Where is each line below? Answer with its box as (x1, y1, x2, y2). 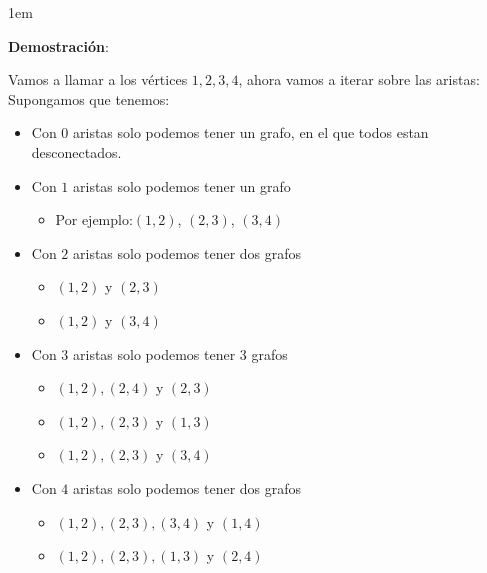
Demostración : (8, 35, 109, 56)
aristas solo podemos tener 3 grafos (73, 343, 288, 364)
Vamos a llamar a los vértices (8, 69, 188, 90)
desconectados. (31, 141, 122, 162)
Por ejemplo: (55, 209, 133, 230)
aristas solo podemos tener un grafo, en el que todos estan (73, 122, 429, 143)
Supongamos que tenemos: (8, 88, 170, 109)
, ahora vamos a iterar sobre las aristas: (238, 69, 480, 90)
